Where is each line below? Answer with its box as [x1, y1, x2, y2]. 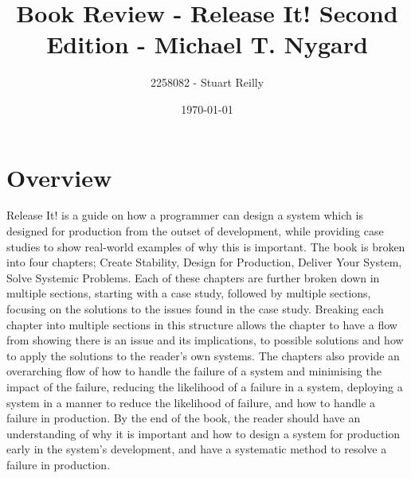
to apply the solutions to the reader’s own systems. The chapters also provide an [6, 347, 400, 363]
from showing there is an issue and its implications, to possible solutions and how [6, 332, 404, 348]
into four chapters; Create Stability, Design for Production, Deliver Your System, [6, 254, 402, 270]
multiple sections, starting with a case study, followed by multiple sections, [6, 285, 371, 301]
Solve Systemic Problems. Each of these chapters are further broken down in [6, 269, 380, 286]
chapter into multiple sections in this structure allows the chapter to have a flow [6, 316, 397, 332]
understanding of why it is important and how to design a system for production [6, 425, 401, 441]
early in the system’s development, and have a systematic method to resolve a [6, 441, 387, 457]
